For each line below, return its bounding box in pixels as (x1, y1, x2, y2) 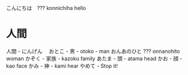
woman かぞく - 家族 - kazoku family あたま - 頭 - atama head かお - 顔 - (6, 54, 183, 62)
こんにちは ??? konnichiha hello (6, 5, 87, 11)
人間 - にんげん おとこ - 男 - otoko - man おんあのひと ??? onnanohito (6, 47, 180, 54)
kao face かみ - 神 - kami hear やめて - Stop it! (6, 62, 118, 69)
